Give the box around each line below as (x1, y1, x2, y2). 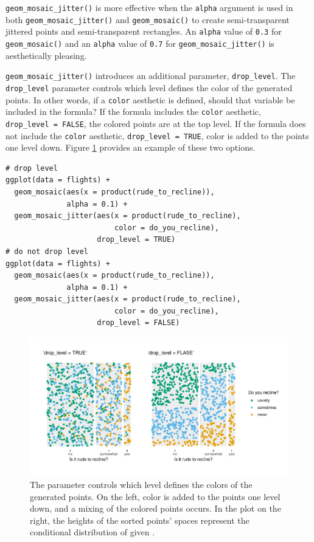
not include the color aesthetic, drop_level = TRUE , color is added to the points (5, 129, 309, 142)
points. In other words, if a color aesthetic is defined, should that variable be (5, 93, 295, 106)
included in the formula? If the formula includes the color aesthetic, (5, 105, 261, 118)
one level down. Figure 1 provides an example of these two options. (5, 141, 256, 154)
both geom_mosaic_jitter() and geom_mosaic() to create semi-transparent (5, 13, 290, 26)
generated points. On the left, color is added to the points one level (30, 490, 281, 503)
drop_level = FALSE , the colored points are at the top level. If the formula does (5, 117, 306, 129)
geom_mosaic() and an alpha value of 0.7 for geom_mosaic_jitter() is (5, 36, 274, 49)
